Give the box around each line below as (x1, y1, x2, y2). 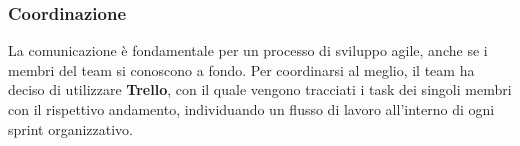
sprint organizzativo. (8, 118, 134, 139)
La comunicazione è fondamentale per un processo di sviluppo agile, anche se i (8, 40, 488, 61)
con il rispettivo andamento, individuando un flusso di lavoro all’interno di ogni (8, 99, 495, 119)
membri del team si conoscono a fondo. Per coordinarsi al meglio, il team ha (8, 59, 475, 80)
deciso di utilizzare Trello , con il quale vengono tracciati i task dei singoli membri (8, 79, 512, 100)
